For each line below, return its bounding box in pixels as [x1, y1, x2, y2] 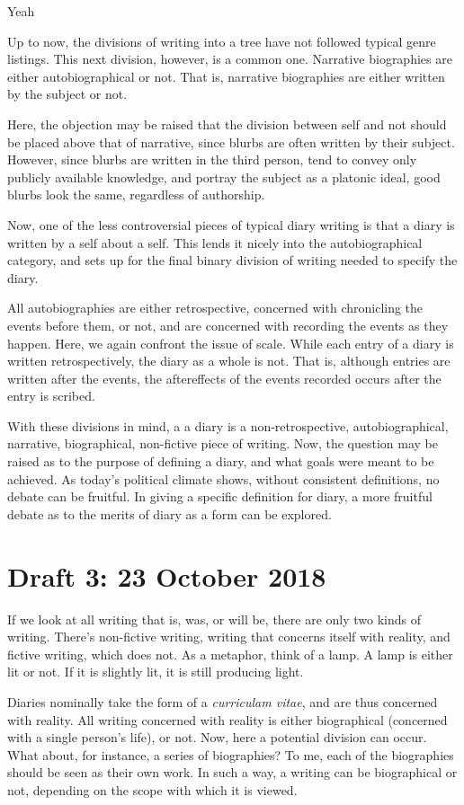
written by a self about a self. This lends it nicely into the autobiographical [7, 233, 423, 252]
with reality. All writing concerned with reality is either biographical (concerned [7, 710, 448, 729]
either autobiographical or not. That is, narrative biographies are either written [7, 66, 445, 85]
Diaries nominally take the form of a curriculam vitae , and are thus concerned [7, 692, 438, 711]
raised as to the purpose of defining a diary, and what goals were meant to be [7, 452, 434, 471]
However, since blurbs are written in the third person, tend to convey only [7, 150, 417, 169]
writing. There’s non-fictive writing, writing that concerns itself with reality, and [7, 627, 451, 646]
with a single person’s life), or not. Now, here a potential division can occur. [7, 728, 427, 747]
